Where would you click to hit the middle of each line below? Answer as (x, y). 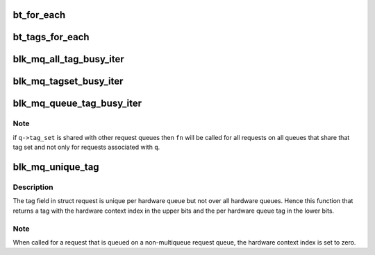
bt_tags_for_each (51, 37)
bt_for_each (39, 15)
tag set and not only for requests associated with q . (86, 147)
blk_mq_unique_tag (56, 167)
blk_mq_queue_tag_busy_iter (77, 104)
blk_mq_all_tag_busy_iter (68, 59)
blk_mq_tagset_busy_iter (68, 81)
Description (33, 187)
